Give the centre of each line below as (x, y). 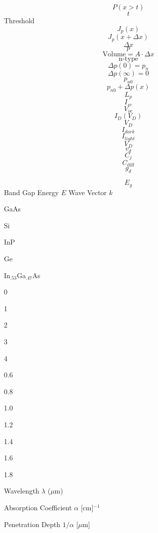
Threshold (19, 20)
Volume (114, 54)
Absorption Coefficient (38, 507)
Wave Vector (88, 192)
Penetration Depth (32, 524)
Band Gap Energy (31, 192)
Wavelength (22, 491)
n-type (128, 59)
